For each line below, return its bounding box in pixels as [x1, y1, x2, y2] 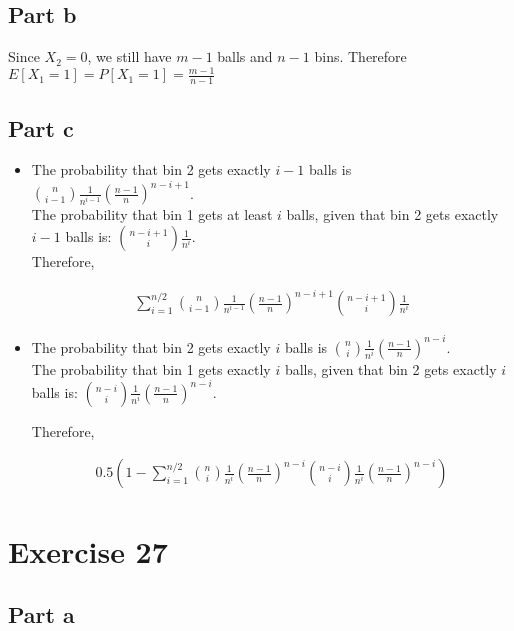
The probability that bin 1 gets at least [31, 204, 273, 225]
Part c [8, 112, 74, 143]
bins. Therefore [314, 46, 407, 67]
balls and [217, 46, 273, 67]
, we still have [87, 46, 172, 67]
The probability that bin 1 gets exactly [31, 358, 271, 379]
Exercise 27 [8, 530, 168, 571]
